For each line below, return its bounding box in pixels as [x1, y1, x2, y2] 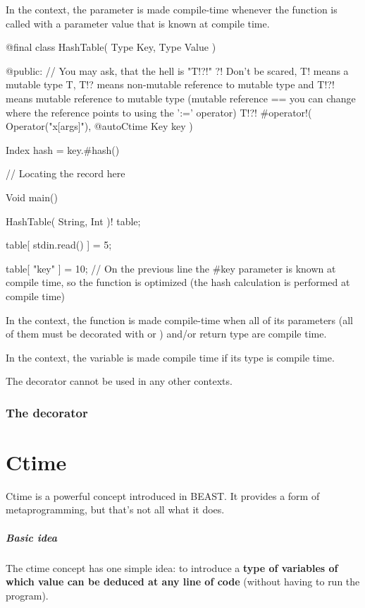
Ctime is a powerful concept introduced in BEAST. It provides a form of [6, 488, 320, 503]
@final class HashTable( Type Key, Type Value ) [6, 40, 216, 54]
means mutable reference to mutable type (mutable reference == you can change [6, 90, 356, 105]
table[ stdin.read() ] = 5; [6, 237, 112, 252]
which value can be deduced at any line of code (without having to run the [6, 574, 360, 589]
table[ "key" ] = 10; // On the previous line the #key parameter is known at [6, 261, 336, 275]
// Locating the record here [6, 166, 125, 181]
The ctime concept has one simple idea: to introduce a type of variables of [6, 560, 338, 575]
